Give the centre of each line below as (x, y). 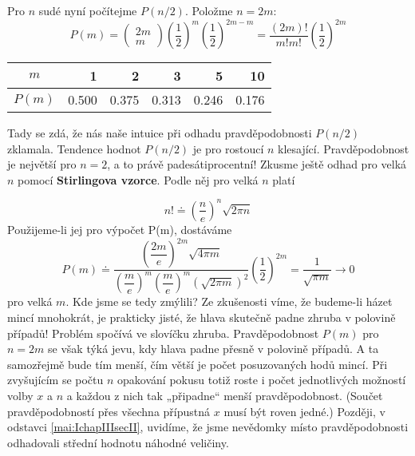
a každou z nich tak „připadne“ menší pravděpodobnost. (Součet (225, 395)
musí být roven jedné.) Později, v (304, 411)
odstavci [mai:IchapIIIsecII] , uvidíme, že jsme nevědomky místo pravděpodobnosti (208, 427)
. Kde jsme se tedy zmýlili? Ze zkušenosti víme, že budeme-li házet (229, 301)
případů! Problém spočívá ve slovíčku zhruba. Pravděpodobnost (163, 333)
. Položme (209, 10)
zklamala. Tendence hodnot (74, 148)
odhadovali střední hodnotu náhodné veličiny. (118, 442)
